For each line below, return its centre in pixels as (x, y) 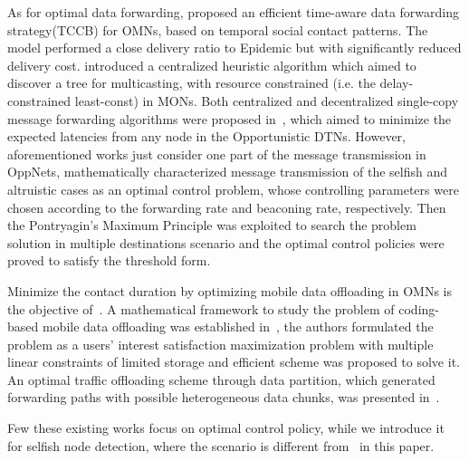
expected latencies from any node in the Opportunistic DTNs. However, (206, 136)
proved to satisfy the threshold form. (109, 260)
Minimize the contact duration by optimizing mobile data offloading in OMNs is (230, 290)
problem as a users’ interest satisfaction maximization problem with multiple (220, 344)
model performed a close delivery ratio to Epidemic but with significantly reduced (234, 48)
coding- (419, 308)
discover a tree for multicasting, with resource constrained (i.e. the (191, 83)
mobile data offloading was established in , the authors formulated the (238, 327)
